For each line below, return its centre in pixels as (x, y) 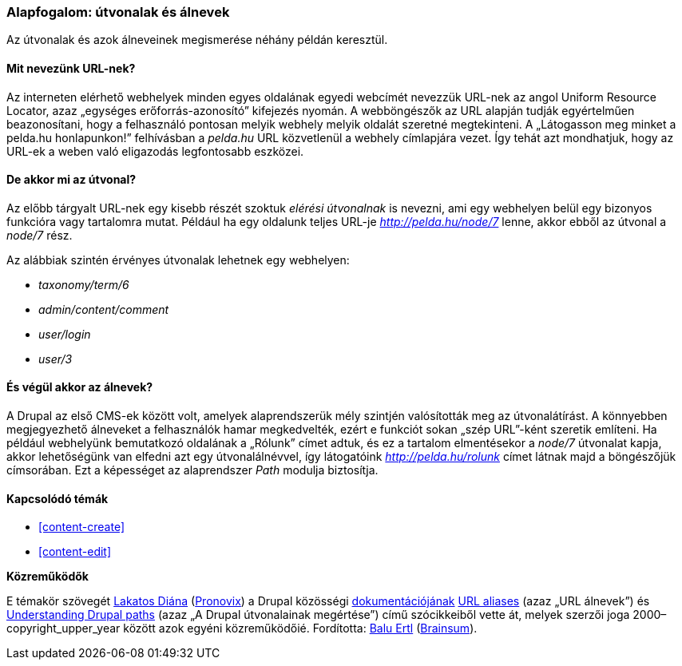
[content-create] (81, 527)
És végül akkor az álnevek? (80, 387)
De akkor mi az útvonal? (71, 180)
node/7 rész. (40, 235)
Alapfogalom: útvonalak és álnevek (118, 12)
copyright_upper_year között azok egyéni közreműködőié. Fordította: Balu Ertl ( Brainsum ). (242, 628)
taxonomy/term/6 (84, 284)
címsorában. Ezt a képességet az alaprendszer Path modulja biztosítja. (192, 470)
